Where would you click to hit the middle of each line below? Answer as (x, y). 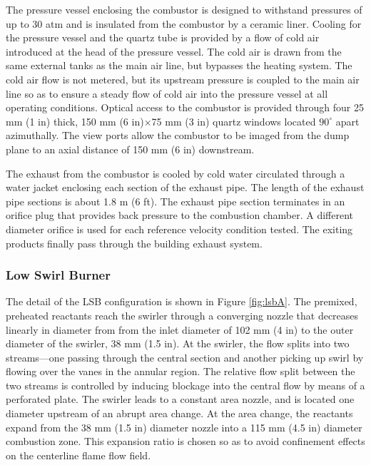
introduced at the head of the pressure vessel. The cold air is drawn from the (174, 51)
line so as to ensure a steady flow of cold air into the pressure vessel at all (167, 93)
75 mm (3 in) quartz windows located (234, 121)
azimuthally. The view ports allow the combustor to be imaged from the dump (178, 135)
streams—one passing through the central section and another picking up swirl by (185, 357)
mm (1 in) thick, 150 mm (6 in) (75, 121)
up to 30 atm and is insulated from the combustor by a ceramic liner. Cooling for (184, 23)
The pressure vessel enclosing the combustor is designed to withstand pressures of (184, 9)
